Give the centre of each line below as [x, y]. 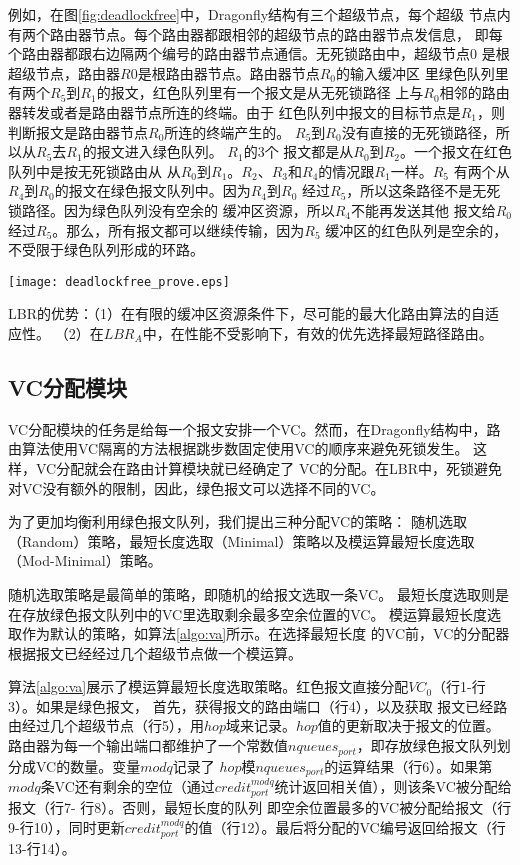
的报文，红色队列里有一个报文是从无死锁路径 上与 [260, 92]
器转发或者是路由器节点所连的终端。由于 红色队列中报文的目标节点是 [234, 111]
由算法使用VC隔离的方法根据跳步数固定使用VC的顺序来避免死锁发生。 [238, 448]
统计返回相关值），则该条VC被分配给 [393, 785]
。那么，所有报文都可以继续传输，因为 [178, 229]
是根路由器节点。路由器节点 [228, 72]
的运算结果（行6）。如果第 [408, 765]
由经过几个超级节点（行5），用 [106, 725]
